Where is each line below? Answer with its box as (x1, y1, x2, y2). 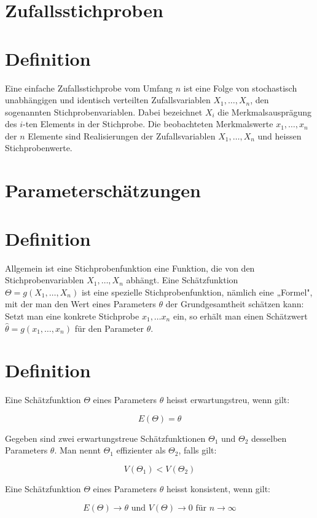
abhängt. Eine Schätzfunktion (126, 273, 238, 286)
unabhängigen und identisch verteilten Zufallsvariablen (5, 93, 211, 106)
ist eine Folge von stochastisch (183, 81, 297, 94)
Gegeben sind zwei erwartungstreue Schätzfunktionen (5, 431, 206, 444)
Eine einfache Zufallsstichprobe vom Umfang (5, 81, 173, 94)
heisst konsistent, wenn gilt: (166, 482, 270, 495)
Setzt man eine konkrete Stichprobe (5, 309, 139, 322)
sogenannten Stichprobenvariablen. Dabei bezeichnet (5, 105, 203, 118)
